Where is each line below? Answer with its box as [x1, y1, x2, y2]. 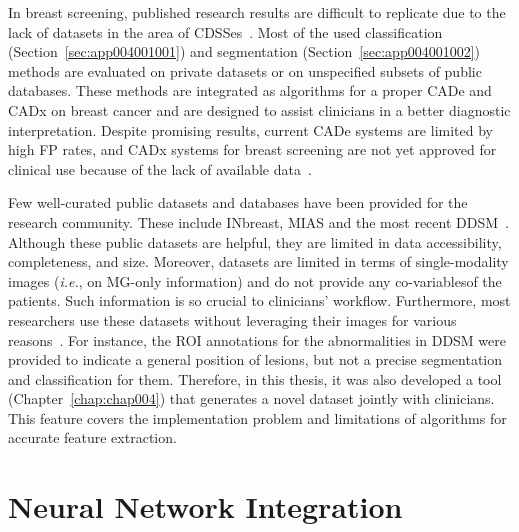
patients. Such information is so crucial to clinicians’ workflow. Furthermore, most [8, 290, 511, 311]
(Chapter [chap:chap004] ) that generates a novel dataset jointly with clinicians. [8, 388, 495, 409]
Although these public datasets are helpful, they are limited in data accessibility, [8, 231, 502, 252]
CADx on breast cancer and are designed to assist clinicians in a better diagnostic [8, 99, 511, 120]
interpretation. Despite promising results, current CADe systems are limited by [8, 119, 493, 140]
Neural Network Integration [8, 486, 403, 527]
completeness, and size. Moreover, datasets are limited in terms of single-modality [8, 251, 509, 272]
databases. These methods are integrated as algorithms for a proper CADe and [8, 80, 492, 101]
